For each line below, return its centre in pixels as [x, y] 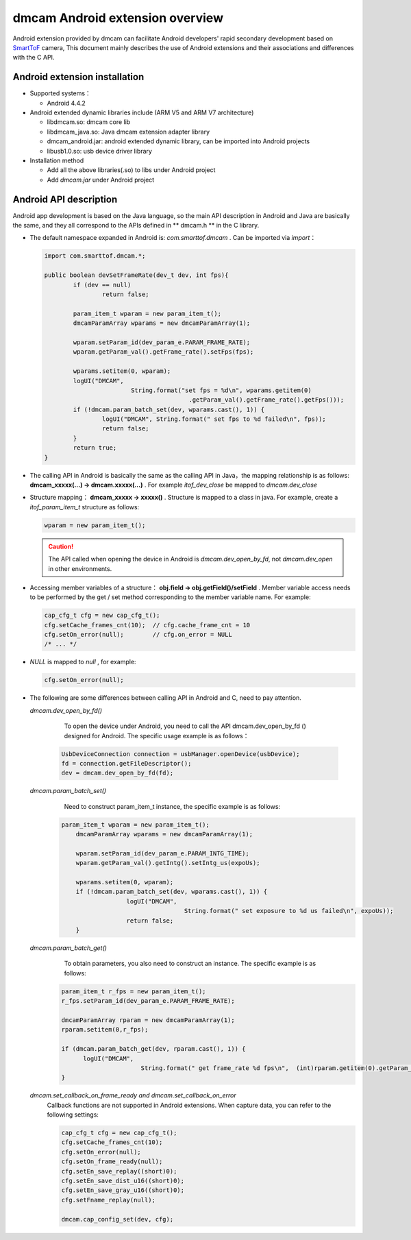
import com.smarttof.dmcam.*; [95, 256]
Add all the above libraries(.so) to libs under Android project [131, 170]
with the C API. [34, 58]
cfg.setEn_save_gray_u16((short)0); [123, 1190]
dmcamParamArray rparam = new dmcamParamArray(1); [148, 1020]
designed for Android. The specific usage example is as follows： [157, 736]
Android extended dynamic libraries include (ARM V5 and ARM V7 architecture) [142, 112]
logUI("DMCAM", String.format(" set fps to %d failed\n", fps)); [214, 419]
